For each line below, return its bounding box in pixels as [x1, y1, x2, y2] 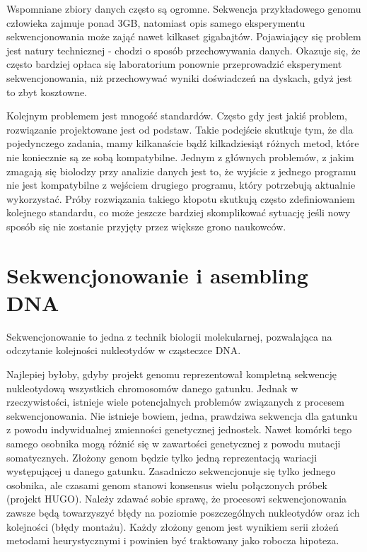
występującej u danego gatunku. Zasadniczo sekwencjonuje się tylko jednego [6, 464, 336, 478]
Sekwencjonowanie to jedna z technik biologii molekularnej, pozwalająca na [6, 329, 332, 343]
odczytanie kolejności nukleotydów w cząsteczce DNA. [6, 343, 241, 358]
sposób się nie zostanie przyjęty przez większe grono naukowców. [6, 218, 286, 233]
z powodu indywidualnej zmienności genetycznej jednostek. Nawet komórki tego [6, 422, 352, 437]
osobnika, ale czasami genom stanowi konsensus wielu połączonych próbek [6, 477, 327, 492]
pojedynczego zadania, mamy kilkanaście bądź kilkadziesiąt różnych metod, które [6, 136, 359, 151]
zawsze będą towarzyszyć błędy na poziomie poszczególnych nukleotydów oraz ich [6, 505, 360, 519]
